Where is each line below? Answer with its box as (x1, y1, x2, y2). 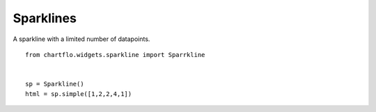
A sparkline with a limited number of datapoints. (13, 35, 150, 43)
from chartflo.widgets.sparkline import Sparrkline (25, 51, 205, 58)
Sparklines (13, 10, 77, 26)
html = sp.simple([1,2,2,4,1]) (25, 90, 132, 97)
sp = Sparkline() (25, 80, 84, 88)
